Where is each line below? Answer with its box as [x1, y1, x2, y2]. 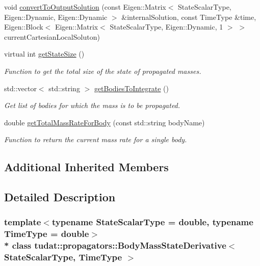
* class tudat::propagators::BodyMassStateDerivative [4, 239, 226, 252]
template [4, 216, 41, 228]
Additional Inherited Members [4, 159, 169, 175]
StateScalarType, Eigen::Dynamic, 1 [110, 21, 223, 32]
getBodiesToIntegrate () [94, 83, 169, 93]
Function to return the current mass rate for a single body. [4, 134, 187, 145]
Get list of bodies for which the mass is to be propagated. [4, 100, 180, 111]
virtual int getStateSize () [4, 48, 85, 59]
